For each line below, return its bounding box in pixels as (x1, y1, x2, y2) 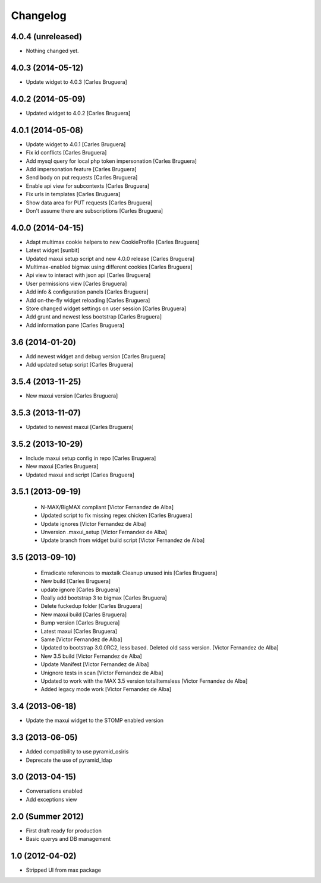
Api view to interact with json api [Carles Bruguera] (26, 272, 151, 279)
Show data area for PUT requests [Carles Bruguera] (26, 199, 153, 206)
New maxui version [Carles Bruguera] (26, 392, 118, 399)
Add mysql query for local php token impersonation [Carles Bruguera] (26, 157, 197, 165)
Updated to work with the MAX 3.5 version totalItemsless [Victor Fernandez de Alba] (40, 677, 248, 685)
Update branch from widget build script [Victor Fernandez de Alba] (40, 537, 205, 544)
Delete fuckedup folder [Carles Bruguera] (40, 603, 143, 610)
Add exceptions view (26, 796, 77, 803)
